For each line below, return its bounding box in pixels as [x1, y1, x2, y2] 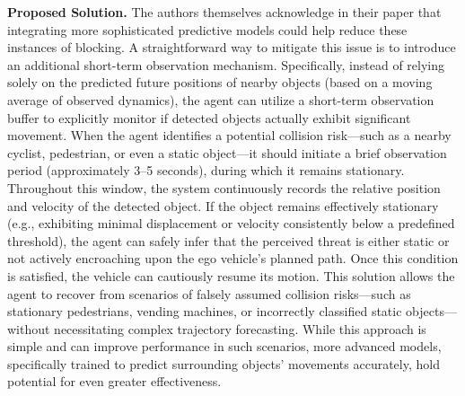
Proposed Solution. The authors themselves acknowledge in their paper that [7, 3, 442, 21]
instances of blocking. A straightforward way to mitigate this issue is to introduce [7, 38, 456, 57]
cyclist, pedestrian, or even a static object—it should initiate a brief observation [7, 143, 447, 162]
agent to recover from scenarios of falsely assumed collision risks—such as [7, 284, 411, 303]
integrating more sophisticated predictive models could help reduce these [7, 20, 408, 39]
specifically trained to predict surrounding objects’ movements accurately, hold [7, 354, 440, 373]
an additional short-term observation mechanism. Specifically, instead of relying [7, 55, 445, 74]
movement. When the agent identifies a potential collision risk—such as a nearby [7, 126, 452, 145]
